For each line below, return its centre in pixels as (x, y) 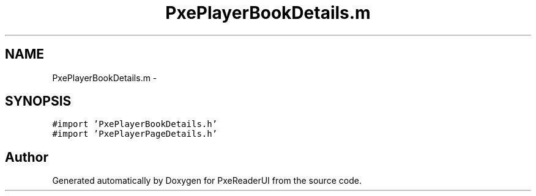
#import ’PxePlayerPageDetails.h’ (135, 134)
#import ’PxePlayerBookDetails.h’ (135, 124)
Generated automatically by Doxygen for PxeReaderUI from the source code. (207, 181)
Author (27, 157)
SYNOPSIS (38, 101)
